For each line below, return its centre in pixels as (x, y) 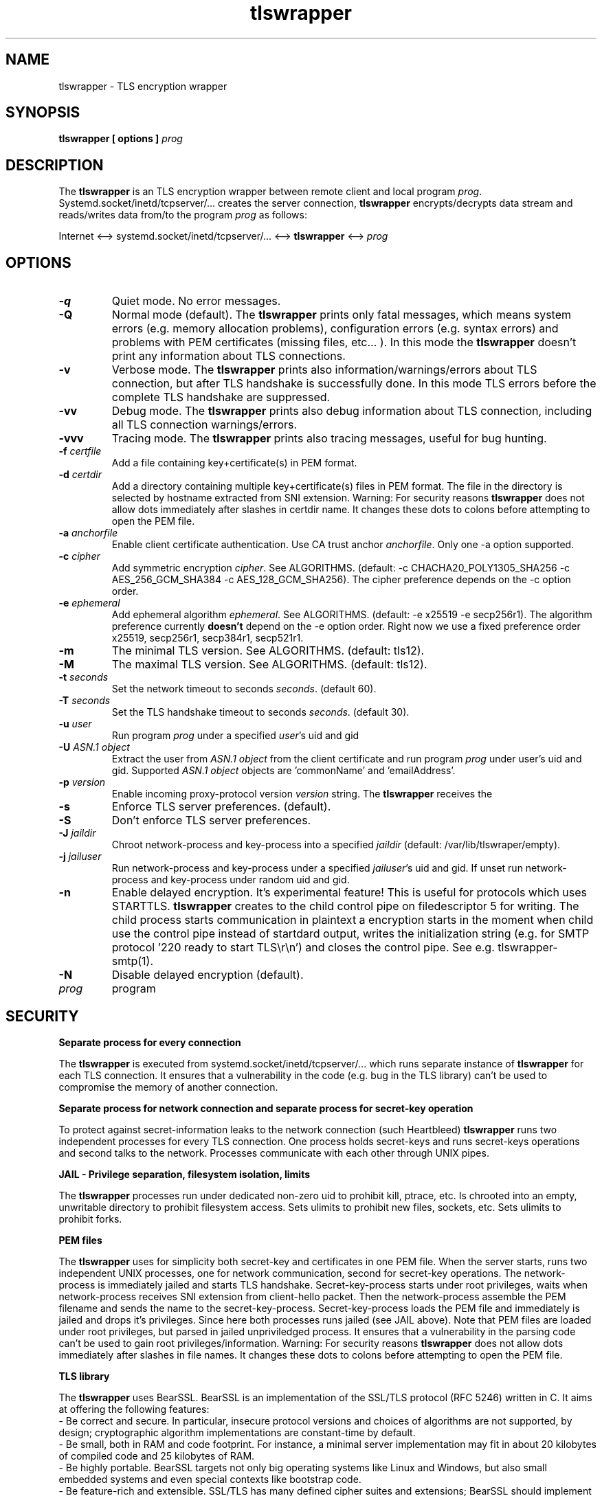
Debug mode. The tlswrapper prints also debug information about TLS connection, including (352, 411)
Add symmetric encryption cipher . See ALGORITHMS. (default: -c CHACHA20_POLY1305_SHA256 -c (341, 568)
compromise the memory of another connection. (168, 1087)
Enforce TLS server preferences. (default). (221, 807)
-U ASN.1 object (94, 747)
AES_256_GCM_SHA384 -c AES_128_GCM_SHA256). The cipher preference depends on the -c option (341, 580)
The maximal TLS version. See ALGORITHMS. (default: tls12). (269, 665)
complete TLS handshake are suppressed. (221, 397)
